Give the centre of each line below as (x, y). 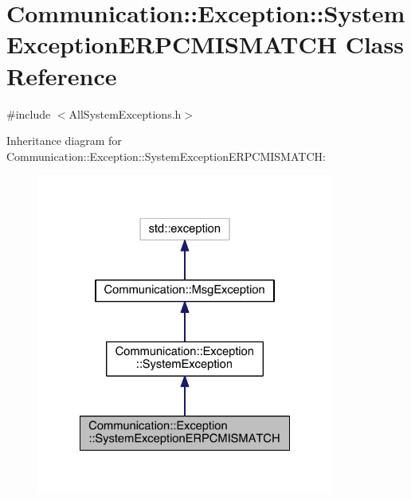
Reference (62, 75)
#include (29, 113)
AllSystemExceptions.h (125, 113)
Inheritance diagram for (64, 141)
